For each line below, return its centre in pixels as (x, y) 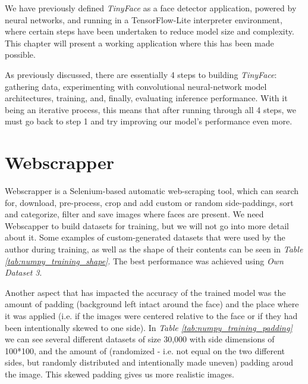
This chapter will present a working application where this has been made (139, 43)
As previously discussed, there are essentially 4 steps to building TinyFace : (141, 74)
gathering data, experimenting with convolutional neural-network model (136, 86)
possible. (20, 54)
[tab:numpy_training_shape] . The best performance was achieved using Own (144, 260)
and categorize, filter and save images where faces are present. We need (134, 214)
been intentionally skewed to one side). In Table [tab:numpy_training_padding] (149, 327)
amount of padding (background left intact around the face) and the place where (152, 304)
